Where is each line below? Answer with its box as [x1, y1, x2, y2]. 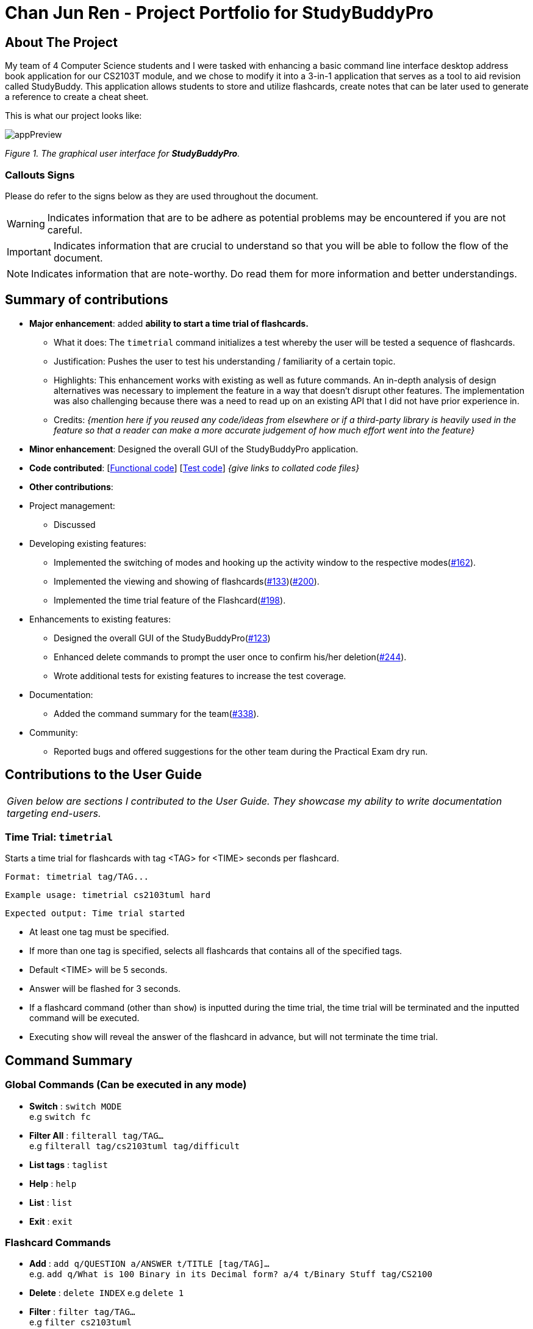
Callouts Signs [5, 168, 75, 181]
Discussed [54, 519, 96, 530]
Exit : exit [29, 1216, 73, 1227]
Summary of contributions [5, 292, 168, 308]
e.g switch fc [29, 1111, 91, 1122]
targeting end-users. [7, 807, 101, 819]
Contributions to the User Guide [5, 767, 202, 783]
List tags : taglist [29, 1159, 108, 1170]
